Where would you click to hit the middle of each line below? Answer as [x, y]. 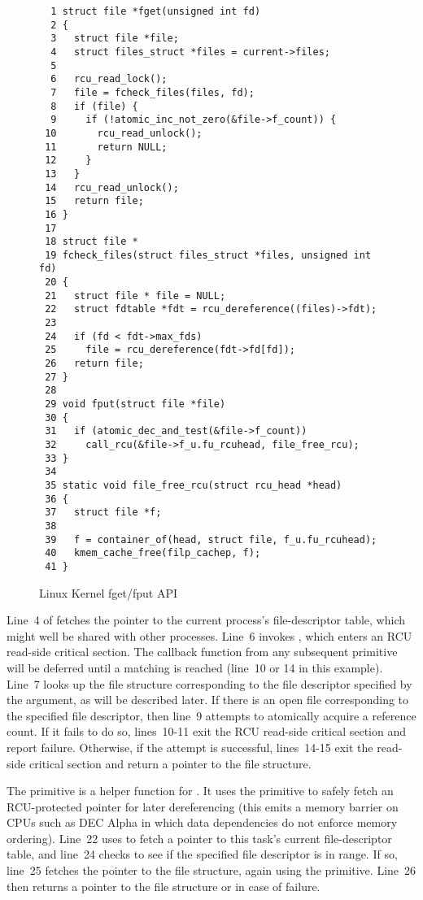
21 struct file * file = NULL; [135, 296]
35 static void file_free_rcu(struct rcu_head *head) [194, 485]
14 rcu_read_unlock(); [112, 187]
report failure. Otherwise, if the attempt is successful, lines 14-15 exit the [190, 747]
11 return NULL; [106, 147]
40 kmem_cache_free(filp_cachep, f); [153, 553]
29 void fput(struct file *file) [135, 404]
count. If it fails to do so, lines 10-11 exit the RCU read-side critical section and [207, 731]
